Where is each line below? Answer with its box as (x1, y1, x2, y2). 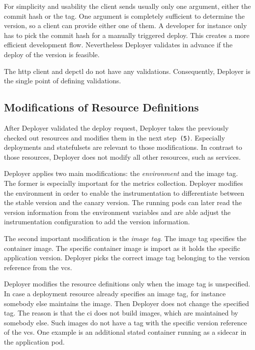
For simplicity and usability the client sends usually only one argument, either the (4, 1, 251, 11)
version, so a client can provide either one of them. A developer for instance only (4, 20, 247, 31)
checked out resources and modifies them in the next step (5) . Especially (4, 132, 225, 142)
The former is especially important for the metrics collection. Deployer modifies (4, 177, 243, 188)
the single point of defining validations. (4, 75, 121, 86)
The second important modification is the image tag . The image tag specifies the (4, 233, 247, 243)
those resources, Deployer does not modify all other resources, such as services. (4, 151, 241, 162)
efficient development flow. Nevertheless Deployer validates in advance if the (4, 39, 233, 50)
